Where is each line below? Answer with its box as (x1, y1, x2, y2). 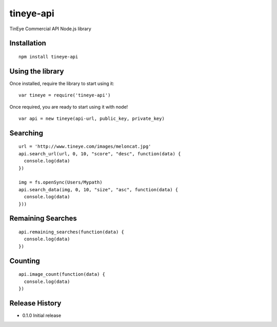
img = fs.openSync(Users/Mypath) (18, 179, 103, 186)
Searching (9, 129, 44, 137)
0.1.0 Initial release (22, 312, 62, 318)
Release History (9, 299, 62, 308)
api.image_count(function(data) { (18, 272, 105, 277)
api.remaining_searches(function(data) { (18, 229, 124, 235)
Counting (9, 256, 41, 265)
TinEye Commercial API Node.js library (9, 26, 92, 32)
